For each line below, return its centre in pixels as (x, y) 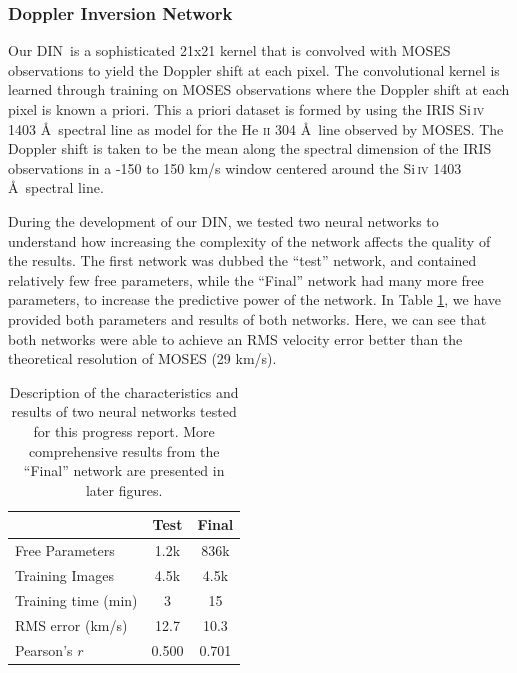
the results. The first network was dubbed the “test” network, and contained (242, 260)
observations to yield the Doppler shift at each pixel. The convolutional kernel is (254, 69)
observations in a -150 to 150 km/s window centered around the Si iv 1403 (235, 167)
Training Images (64, 574)
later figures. (124, 489)
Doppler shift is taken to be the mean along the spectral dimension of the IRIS (250, 148)
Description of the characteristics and (124, 391)
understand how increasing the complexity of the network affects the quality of (249, 240)
